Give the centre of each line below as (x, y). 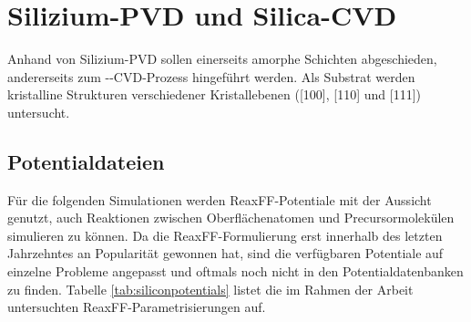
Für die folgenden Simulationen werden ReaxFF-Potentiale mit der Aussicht (220, 199)
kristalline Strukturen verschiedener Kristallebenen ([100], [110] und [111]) (214, 94)
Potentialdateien (86, 161)
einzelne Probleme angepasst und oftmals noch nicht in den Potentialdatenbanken (235, 271)
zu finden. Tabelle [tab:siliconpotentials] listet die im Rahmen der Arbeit (210, 289)
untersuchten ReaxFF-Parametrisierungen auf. (137, 307)
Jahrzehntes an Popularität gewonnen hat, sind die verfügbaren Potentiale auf (225, 253)
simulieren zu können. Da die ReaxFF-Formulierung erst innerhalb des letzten (225, 235)
